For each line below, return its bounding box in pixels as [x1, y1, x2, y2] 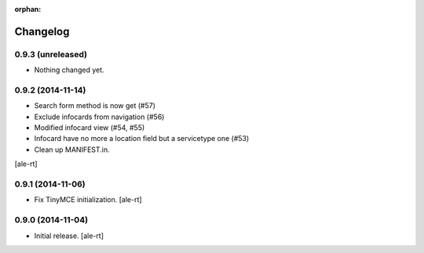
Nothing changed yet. [34, 65, 105, 74]
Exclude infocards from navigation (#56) [34, 112, 165, 121]
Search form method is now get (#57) [34, 101, 156, 110]
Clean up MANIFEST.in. [34, 145, 110, 154]
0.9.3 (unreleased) [14, 49, 88, 60]
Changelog [14, 24, 70, 38]
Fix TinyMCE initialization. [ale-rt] [34, 195, 142, 204]
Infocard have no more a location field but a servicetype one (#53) [34, 134, 250, 143]
